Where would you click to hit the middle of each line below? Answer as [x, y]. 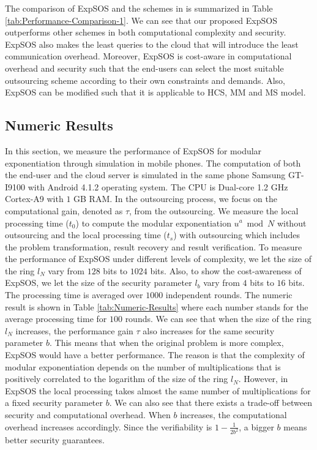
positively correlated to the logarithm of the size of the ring [117, 379]
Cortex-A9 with [34, 199]
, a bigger [256, 426]
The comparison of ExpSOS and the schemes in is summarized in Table [139, 8]
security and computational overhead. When [88, 415]
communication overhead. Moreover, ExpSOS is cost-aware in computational [148, 56]
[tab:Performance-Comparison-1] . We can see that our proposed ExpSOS [141, 20]
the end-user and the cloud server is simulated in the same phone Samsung [145, 175]
